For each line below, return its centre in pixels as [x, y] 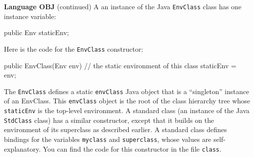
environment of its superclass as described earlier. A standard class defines [115, 129]
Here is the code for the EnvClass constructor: [74, 49]
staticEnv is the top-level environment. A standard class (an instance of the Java [127, 110]
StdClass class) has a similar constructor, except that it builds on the [109, 120]
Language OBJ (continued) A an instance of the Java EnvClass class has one [123, 6]
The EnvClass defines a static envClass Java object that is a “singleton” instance [127, 91]
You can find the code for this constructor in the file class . [132, 148]
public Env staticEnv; [36, 32]
